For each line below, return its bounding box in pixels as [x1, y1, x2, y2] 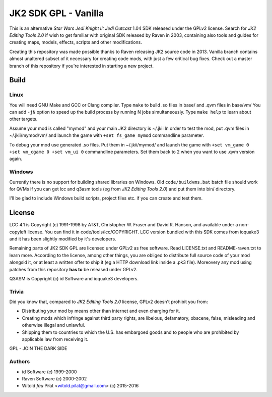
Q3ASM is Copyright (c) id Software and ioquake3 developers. [9, 275, 139, 281]
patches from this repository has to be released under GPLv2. [9, 266, 138, 272]
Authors [9, 358, 30, 365]
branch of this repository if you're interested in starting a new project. [9, 63, 154, 69]
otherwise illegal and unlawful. [22, 322, 86, 328]
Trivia [9, 288, 24, 295]
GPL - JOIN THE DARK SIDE [9, 345, 67, 352]
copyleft [9, 229, 27, 235]
